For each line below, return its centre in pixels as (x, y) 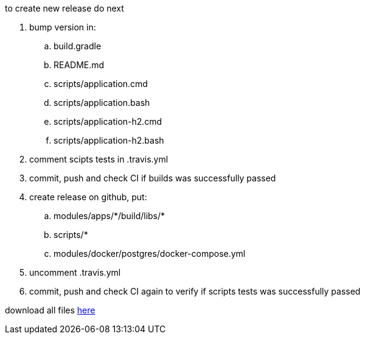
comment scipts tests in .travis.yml (99, 159)
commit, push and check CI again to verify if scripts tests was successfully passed (195, 291)
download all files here (50, 310)
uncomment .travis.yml (75, 272)
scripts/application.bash (102, 103)
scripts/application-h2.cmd (108, 121)
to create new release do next (64, 8)
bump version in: (63, 27)
